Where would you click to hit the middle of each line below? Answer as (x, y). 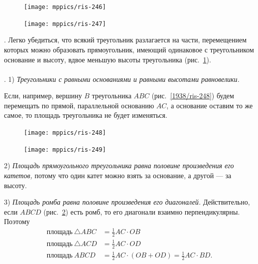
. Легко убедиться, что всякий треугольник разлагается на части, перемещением (125, 40)
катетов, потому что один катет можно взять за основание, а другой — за (118, 175)
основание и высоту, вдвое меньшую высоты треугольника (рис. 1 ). (108, 59)
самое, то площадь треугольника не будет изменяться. (86, 115)
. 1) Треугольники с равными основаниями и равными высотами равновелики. (122, 79)
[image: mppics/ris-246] (65, 7)
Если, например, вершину (43, 96)
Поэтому (17, 221)
